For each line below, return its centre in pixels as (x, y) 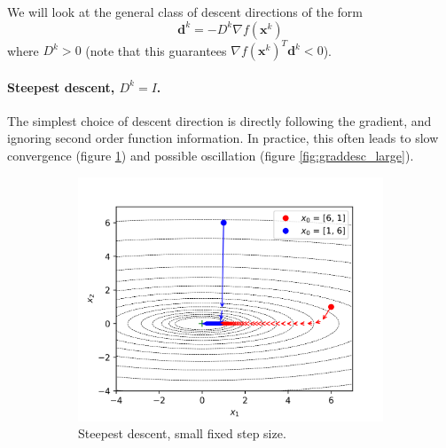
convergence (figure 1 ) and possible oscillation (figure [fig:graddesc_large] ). (211, 156)
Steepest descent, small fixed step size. (182, 433)
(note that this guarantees (156, 50)
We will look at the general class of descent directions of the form (185, 12)
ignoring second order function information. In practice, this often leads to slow (223, 138)
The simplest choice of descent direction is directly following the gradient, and (219, 120)
